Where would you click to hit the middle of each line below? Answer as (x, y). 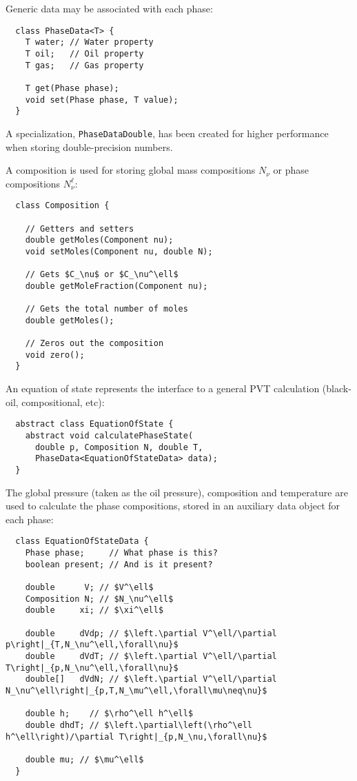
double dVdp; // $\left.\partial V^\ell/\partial (151, 633)
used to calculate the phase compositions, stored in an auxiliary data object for (173, 506)
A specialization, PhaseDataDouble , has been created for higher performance (167, 133)
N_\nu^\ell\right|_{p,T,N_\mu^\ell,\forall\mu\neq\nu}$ (136, 690)
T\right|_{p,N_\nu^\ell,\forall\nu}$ (92, 668)
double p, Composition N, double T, (119, 447)
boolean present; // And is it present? (119, 564)
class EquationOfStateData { (82, 541)
